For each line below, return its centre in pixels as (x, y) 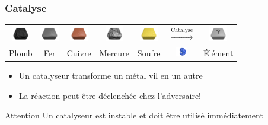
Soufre (149, 52)
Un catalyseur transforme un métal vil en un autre (111, 76)
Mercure (114, 52)
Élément (218, 52)
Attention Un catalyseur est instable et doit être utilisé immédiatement (134, 115)
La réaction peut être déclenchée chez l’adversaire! (110, 95)
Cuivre (79, 52)
